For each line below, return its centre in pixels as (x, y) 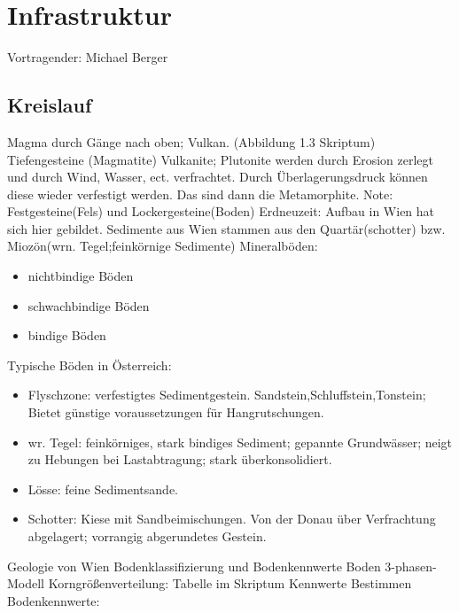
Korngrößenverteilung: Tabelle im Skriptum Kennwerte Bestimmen (230, 583)
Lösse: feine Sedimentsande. (103, 489)
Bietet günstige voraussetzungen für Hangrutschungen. (176, 412)
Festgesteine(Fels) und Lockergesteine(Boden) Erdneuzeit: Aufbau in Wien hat (221, 211)
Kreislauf (50, 105)
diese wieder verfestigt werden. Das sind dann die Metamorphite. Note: (200, 194)
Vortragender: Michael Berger (88, 57)
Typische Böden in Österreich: (89, 365)
